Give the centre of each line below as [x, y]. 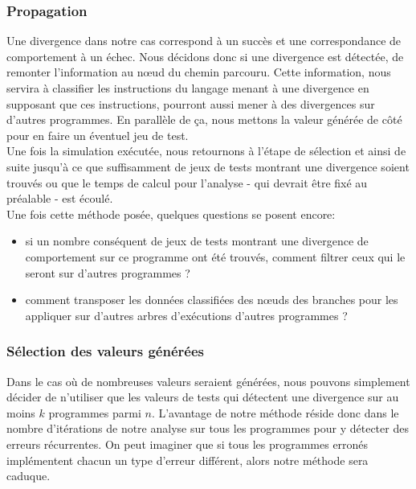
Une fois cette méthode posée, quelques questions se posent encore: [171, 214]
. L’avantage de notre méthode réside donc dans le [275, 412]
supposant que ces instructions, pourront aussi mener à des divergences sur [191, 103]
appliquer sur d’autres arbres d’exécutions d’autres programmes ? [186, 315]
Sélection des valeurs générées [105, 351]
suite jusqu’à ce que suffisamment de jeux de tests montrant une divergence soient [208, 166]
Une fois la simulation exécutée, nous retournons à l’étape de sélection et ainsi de [206, 151]
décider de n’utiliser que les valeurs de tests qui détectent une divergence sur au [203, 397]
